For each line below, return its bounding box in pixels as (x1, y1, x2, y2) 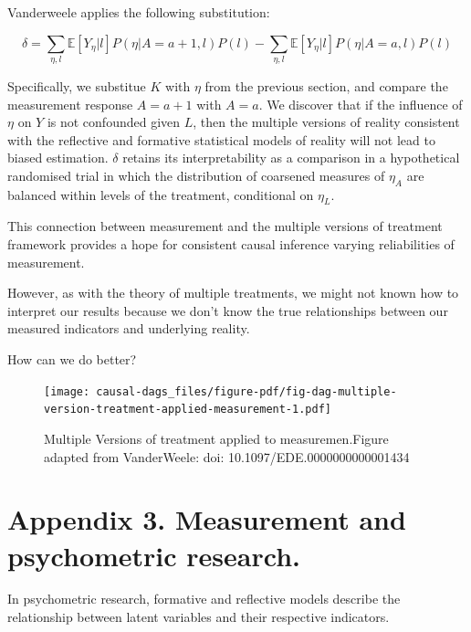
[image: (44, 384, 90, 398)
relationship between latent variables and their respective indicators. (7, 607, 390, 627)
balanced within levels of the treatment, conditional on (7, 184, 314, 204)
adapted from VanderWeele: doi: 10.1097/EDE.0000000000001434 (44, 447, 410, 466)
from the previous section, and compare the (204, 76, 448, 95)
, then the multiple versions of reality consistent (193, 112, 460, 132)
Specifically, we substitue (7, 76, 146, 95)
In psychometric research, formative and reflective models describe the (7, 589, 401, 608)
